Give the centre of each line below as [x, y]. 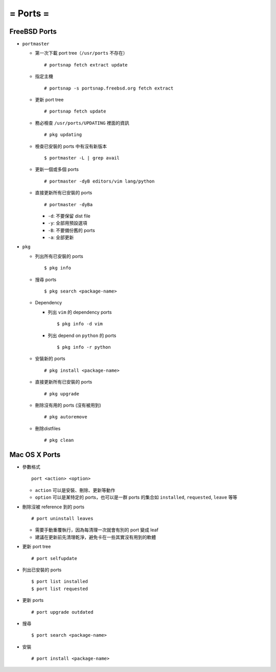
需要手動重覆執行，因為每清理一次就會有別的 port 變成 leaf [97, 530]
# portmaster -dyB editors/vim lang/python [99, 181]
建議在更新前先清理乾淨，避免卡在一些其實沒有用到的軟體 [95, 537]
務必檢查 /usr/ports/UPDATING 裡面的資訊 [82, 123]
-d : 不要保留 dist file [69, 216]
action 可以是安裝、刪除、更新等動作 [75, 490]
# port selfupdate [54, 558]
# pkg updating [63, 135]
